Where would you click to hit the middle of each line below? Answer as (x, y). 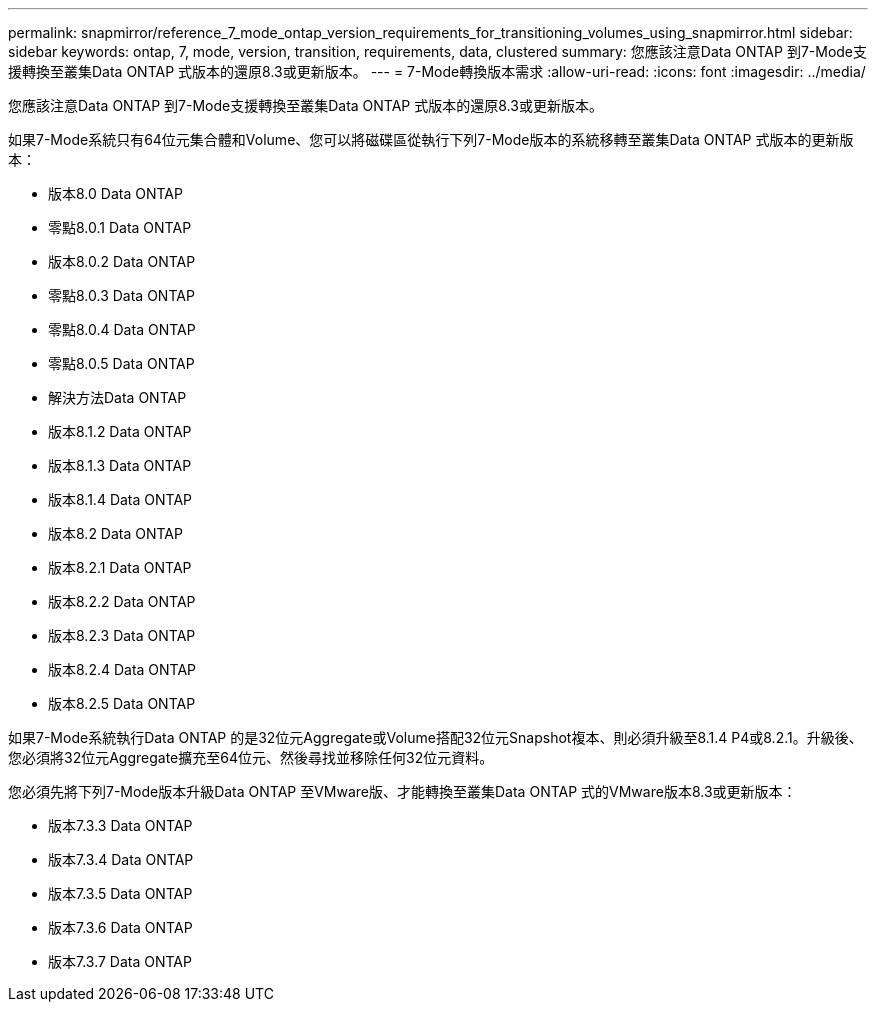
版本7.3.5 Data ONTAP (120, 893)
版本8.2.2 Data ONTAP (122, 601)
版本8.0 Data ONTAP (115, 193)
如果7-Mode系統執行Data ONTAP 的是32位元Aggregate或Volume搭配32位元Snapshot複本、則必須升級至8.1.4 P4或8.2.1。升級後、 (435, 737)
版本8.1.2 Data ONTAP (120, 431)
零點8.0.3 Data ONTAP (121, 295)
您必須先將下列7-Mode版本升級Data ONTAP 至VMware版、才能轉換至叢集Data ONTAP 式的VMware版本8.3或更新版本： (402, 791)
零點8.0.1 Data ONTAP (120, 227)
